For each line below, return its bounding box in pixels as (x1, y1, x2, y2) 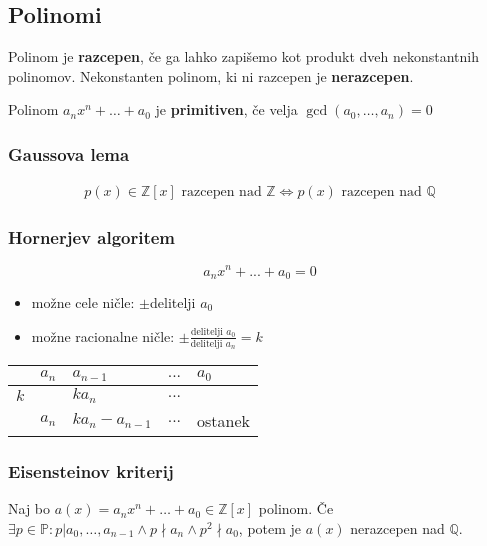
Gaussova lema (8, 141, 130, 166)
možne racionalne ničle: (31, 325, 175, 346)
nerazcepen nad (350, 517, 445, 538)
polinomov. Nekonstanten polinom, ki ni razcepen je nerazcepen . (8, 65, 414, 86)
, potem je (238, 517, 302, 538)
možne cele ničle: (31, 291, 135, 312)
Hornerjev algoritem (8, 225, 176, 250)
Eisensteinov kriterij (8, 459, 174, 484)
